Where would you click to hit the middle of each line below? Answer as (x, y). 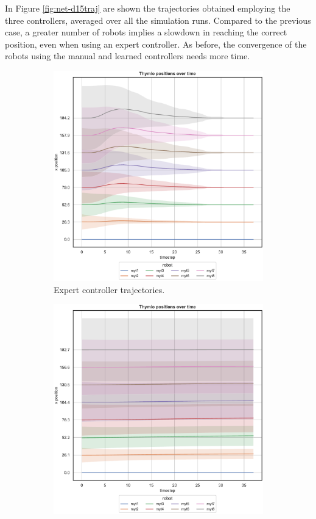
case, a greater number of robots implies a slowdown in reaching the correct (146, 32)
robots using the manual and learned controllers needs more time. (128, 56)
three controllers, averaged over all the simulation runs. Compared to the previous (158, 20)
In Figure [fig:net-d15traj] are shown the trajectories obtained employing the (148, 8)
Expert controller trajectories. (109, 289)
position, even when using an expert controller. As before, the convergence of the (156, 44)
